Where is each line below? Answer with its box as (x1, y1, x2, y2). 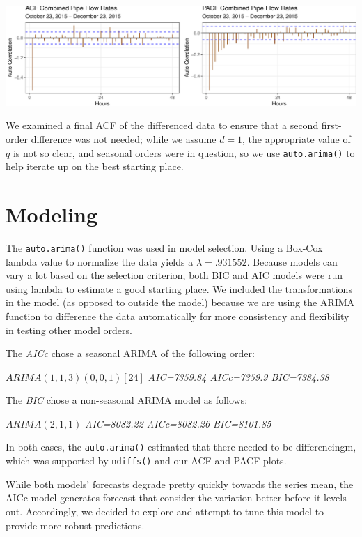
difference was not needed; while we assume (31, 131, 217, 146)
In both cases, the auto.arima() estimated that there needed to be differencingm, (6, 439, 356, 454)
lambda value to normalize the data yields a (6, 254, 194, 268)
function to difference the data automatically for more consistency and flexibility (6, 308, 349, 323)
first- (321, 118, 342, 133)
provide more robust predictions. (6, 517, 145, 532)
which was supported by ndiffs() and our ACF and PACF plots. (6, 453, 287, 468)
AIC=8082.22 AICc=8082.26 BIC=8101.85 (85, 416, 271, 430)
